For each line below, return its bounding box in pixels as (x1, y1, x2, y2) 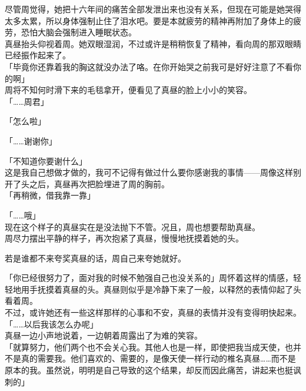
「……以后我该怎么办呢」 (5, 317, 98, 330)
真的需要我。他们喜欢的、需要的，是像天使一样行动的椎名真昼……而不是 (21, 352, 296, 365)
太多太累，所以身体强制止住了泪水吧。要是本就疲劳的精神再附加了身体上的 (5, 14, 293, 26)
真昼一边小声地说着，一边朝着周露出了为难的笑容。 (5, 329, 202, 342)
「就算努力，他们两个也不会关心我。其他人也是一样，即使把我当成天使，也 (5, 340, 293, 353)
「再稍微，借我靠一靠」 (5, 189, 95, 201)
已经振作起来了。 (5, 49, 71, 61)
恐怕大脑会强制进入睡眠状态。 (21, 26, 137, 38)
